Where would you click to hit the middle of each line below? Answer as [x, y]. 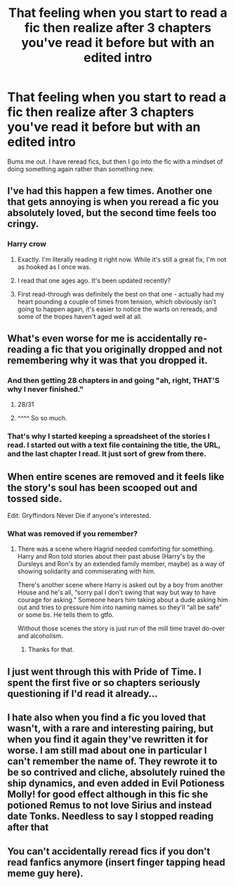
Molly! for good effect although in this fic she [108, 794]
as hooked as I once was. [54, 267]
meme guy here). [46, 873]
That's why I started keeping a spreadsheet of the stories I [109, 436]
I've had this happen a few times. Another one [110, 191]
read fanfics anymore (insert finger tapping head [116, 862]
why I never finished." [46, 389]
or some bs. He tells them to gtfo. [66, 615]
